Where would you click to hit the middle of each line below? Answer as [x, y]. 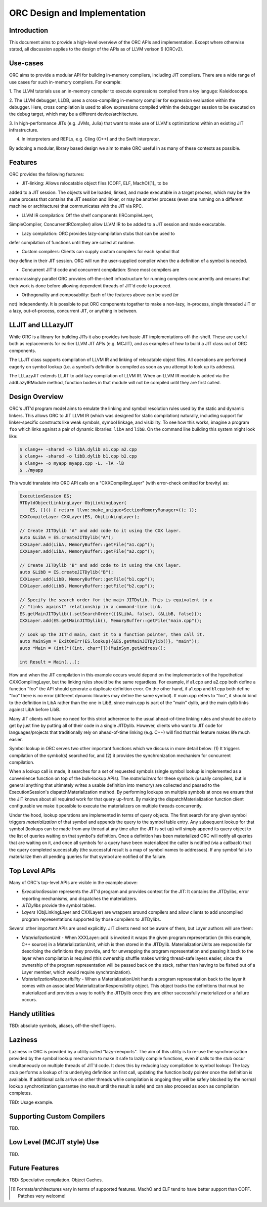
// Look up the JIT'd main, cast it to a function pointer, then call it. [112, 634]
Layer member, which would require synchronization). [76, 972]
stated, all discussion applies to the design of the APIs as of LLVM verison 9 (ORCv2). [96, 49]
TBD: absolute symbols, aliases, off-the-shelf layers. [63, 1026]
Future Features [34, 1168]
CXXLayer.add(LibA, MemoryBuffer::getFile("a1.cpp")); [87, 544]
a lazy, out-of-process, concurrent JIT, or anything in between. [73, 311]
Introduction [29, 30]
